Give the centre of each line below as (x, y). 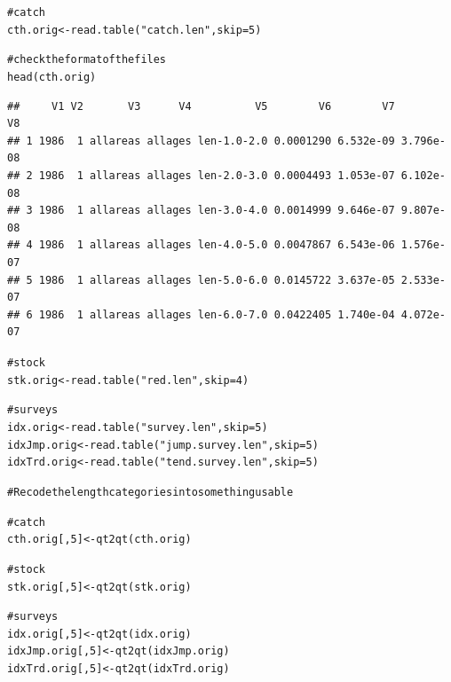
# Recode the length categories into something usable (150, 492)
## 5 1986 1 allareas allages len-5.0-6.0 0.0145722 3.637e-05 (201, 280)
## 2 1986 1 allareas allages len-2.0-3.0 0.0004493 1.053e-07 (201, 176)
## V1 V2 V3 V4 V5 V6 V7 (201, 106)
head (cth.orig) (52, 77)
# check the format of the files (87, 60)
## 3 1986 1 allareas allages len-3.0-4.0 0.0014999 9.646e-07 (201, 211)
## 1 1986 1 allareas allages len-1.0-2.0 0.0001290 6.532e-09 (201, 141)
